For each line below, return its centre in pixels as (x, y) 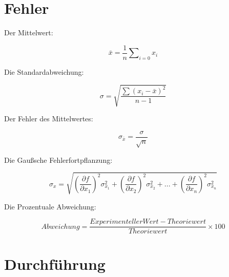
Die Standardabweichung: (44, 71)
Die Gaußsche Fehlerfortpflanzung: (58, 159)
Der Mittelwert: (29, 33)
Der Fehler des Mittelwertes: (49, 119)
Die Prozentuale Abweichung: (50, 206)
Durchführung (55, 263)
